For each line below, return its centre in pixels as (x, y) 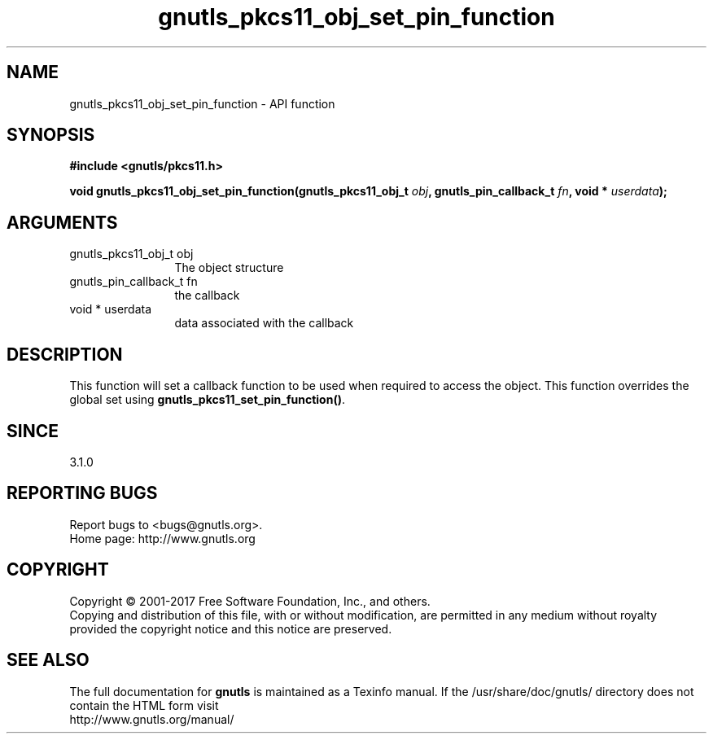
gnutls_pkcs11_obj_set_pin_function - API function (202, 103)
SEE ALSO (48, 660)
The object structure (229, 268)
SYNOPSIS (51, 135)
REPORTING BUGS (82, 493)
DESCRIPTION (65, 354)
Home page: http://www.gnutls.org (162, 538)
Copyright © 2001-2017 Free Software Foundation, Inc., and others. (250, 601)
